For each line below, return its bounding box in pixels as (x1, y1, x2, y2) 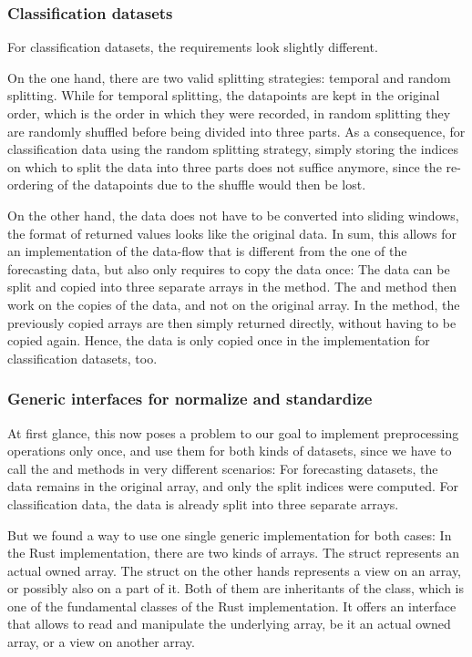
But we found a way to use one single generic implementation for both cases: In (7, 525, 452, 544)
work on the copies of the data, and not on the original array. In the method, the (7, 294, 460, 313)
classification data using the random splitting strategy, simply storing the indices (7, 139, 459, 159)
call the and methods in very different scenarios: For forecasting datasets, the (7, 458, 438, 477)
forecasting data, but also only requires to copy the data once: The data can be (7, 259, 450, 278)
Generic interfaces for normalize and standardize (7, 387, 373, 410)
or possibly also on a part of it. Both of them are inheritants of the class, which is (7, 579, 464, 598)
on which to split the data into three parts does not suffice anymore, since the (7, 157, 442, 176)
